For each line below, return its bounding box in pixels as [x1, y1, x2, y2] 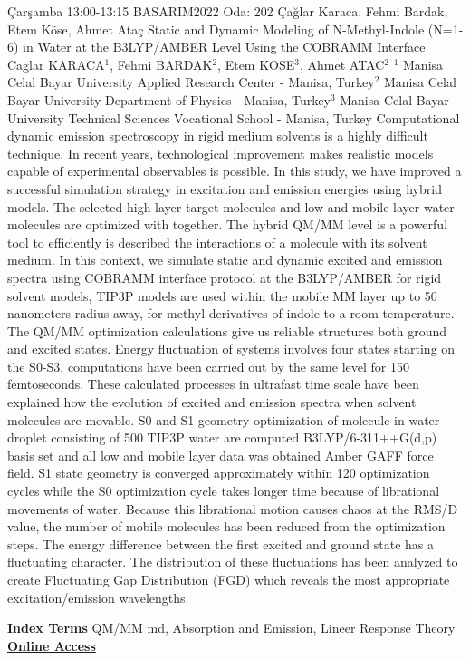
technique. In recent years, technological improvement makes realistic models [7, 143, 434, 162]
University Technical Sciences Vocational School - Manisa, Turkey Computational [7, 108, 460, 127]
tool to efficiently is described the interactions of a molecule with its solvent [7, 232, 427, 251]
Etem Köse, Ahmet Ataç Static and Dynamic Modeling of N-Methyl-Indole [7, 19, 425, 38]
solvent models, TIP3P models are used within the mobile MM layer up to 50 [7, 286, 437, 305]
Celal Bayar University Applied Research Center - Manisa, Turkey [7, 73, 375, 92]
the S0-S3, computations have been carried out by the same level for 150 [7, 356, 409, 375]
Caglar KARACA [7, 54, 105, 73]
